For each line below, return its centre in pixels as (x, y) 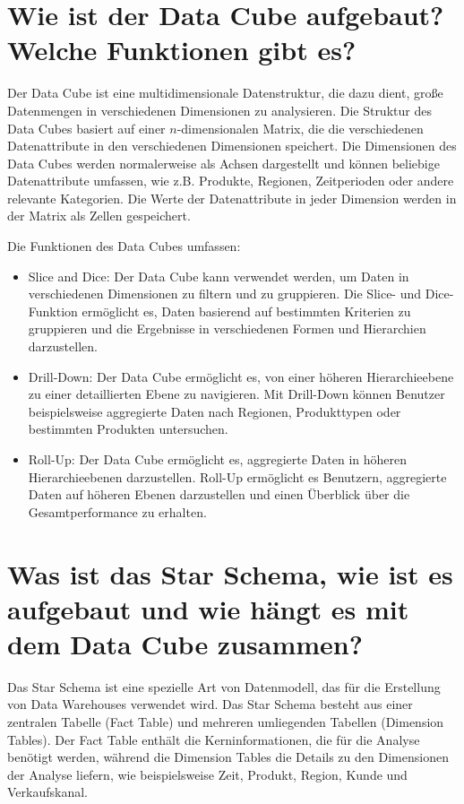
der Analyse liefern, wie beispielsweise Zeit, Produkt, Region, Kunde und (207, 774)
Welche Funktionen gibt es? (182, 50)
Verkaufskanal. (47, 792)
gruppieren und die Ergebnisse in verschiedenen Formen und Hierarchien (227, 329)
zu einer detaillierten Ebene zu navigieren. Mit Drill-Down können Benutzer (236, 394)
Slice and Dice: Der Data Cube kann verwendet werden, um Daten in (219, 276)
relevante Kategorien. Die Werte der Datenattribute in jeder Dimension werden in (232, 198)
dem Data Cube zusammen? (185, 643)
